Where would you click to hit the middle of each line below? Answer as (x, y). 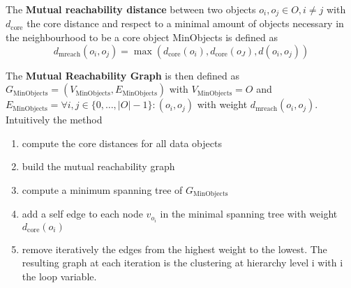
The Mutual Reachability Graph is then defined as (123, 75)
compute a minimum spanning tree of (102, 190)
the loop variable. (59, 276)
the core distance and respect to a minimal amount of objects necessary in (185, 23)
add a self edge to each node (82, 214)
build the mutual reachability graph (98, 166)
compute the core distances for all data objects (122, 143)
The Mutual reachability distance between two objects (131, 9)
